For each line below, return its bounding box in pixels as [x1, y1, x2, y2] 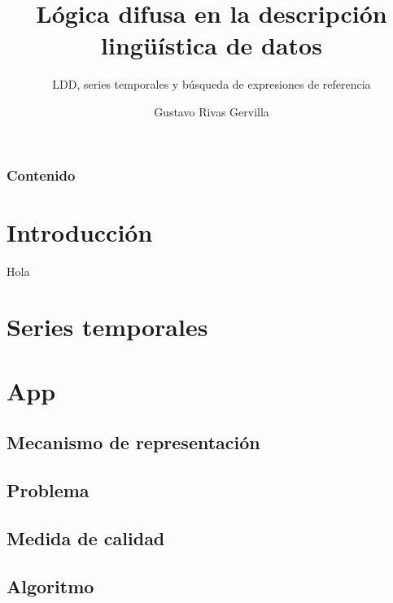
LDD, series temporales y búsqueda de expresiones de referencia [52, 76, 371, 93]
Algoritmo [7, 573, 94, 598]
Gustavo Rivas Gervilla [154, 103, 269, 120]
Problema [7, 478, 90, 503]
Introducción [7, 215, 153, 248]
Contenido [7, 164, 76, 185]
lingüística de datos [101, 28, 322, 62]
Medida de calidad [7, 525, 165, 550]
